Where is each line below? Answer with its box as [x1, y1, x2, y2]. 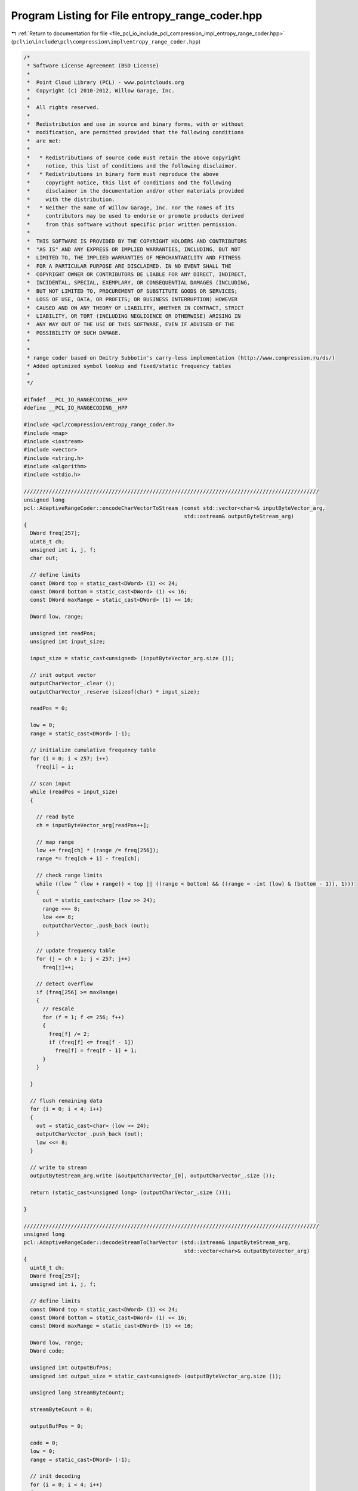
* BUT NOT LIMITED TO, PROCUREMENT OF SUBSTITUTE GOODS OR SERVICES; [27, 287, 238, 295]
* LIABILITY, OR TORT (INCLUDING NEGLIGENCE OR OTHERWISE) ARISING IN [27, 313, 241, 320]
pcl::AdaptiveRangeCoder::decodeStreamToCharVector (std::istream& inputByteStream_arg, [23, 1239, 292, 1246]
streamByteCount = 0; [30, 1406, 94, 1413]
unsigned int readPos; [30, 630, 97, 636]
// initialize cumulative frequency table [30, 747, 156, 754]
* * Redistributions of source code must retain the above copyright [27, 154, 241, 161]
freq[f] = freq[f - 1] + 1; [54, 1047, 137, 1054]
